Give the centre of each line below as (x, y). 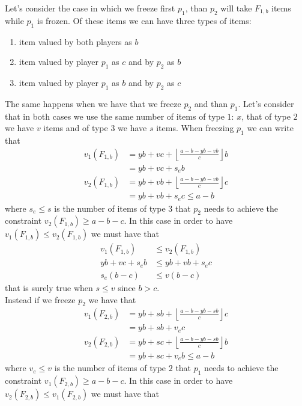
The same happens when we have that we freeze (93, 103)
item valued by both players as (75, 41)
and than (211, 103)
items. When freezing (195, 128)
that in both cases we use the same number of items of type (115, 116)
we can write (270, 128)
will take (236, 8)
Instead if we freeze (40, 299)
